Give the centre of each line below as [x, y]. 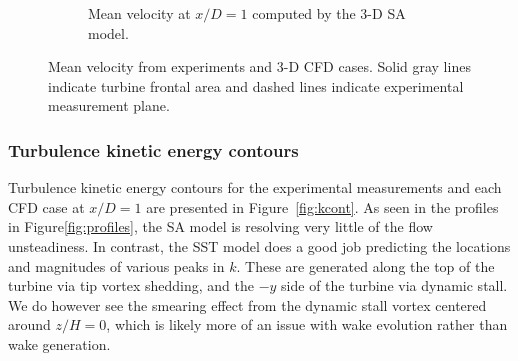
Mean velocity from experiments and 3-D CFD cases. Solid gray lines [259, 66]
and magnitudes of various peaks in [116, 265]
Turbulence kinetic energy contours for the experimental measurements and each [255, 187]
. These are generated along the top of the [365, 265]
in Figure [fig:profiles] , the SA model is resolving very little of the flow [220, 226]
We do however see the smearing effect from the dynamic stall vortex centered [247, 304]
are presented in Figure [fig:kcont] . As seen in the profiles [322, 206]
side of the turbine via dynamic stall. [394, 285]
